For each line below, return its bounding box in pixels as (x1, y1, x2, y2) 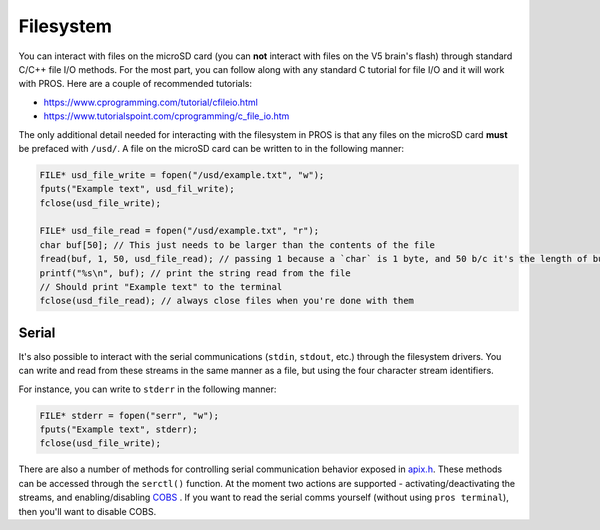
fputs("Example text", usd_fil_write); (39, 183, 235, 195)
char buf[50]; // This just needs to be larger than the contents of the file (39, 239, 435, 250)
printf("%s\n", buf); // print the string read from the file (39, 267, 351, 279)
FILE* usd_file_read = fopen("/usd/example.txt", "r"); (39, 225, 320, 237)
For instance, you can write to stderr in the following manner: (18, 383, 277, 395)
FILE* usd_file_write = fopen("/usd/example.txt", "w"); (39, 169, 325, 180)
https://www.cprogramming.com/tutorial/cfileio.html (43, 96, 259, 108)
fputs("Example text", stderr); (39, 424, 199, 435)
